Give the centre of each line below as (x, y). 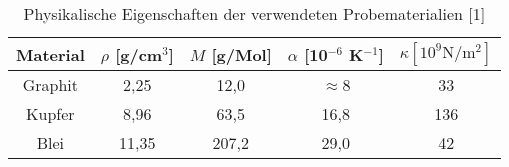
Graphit (50, 84)
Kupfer (50, 113)
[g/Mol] (241, 54)
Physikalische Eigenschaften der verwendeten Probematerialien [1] (254, 13)
